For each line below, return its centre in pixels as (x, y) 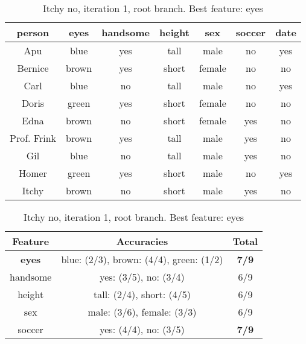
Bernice (33, 68)
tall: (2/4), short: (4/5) (142, 294)
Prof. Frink (33, 138)
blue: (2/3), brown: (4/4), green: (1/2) (142, 259)
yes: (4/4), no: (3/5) (142, 329)
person (33, 32)
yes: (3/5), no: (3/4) (142, 277)
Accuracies (142, 241)
